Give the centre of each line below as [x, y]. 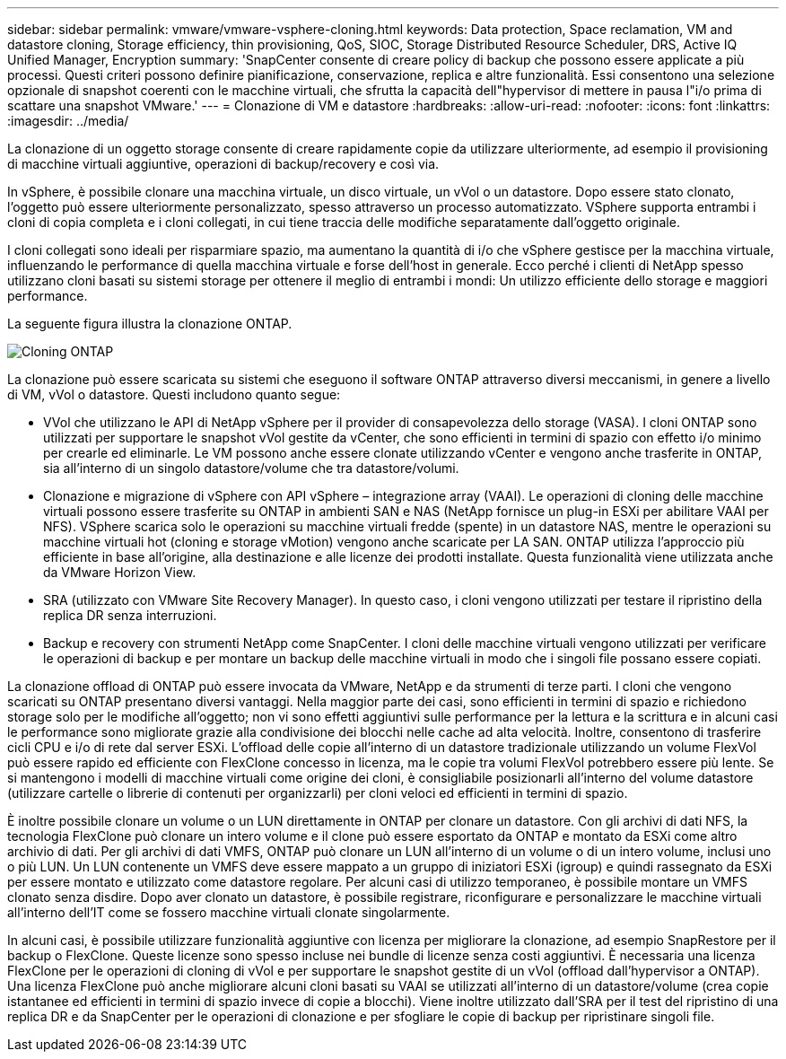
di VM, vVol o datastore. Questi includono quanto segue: [174, 394]
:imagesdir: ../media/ [68, 121]
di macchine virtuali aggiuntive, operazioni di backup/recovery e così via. [223, 164]
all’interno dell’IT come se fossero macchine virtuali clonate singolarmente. [229, 912]
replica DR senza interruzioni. [130, 615]
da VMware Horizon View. [120, 572]
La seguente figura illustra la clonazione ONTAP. [150, 324]
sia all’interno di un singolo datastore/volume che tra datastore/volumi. [251, 468]
